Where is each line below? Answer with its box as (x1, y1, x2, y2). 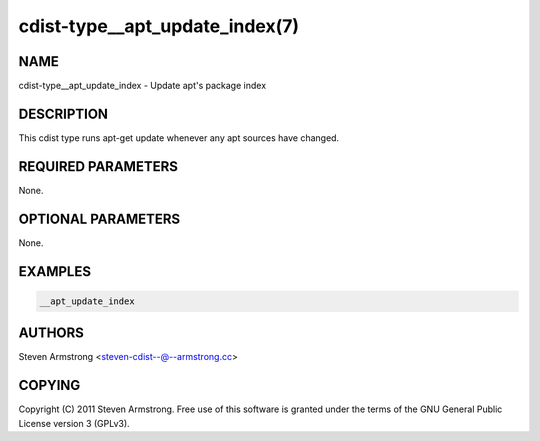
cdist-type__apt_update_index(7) (18, 15, 300, 37)
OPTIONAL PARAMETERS (18, 210, 181, 227)
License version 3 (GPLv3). (18, 417, 130, 429)
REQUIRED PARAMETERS (18, 158, 179, 175)
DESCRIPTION (18, 105, 109, 122)
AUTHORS (18, 325, 85, 342)
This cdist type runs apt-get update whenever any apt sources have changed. (18, 131, 340, 144)
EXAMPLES (18, 263, 92, 280)
